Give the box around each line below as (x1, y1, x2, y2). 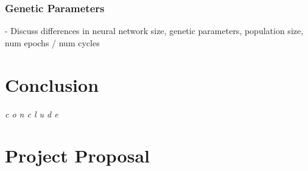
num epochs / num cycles (5, 36, 100, 49)
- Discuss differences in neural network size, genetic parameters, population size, (5, 24, 304, 37)
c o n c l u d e (5, 107, 58, 120)
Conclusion (5, 72, 99, 97)
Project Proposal (5, 143, 150, 168)
